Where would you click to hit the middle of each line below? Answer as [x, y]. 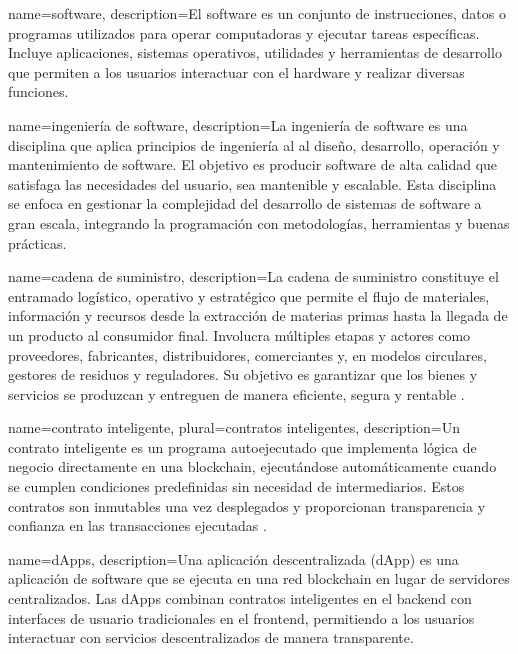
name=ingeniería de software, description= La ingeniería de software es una [238, 124]
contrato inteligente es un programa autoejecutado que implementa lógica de [242, 446]
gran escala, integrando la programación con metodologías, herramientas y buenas [259, 222]
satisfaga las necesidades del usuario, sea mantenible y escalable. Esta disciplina [252, 183]
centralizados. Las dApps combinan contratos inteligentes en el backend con [240, 598]
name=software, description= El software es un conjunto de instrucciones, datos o [257, 13]
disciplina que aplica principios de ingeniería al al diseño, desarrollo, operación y [254, 144]
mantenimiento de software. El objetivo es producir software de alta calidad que [253, 164]
